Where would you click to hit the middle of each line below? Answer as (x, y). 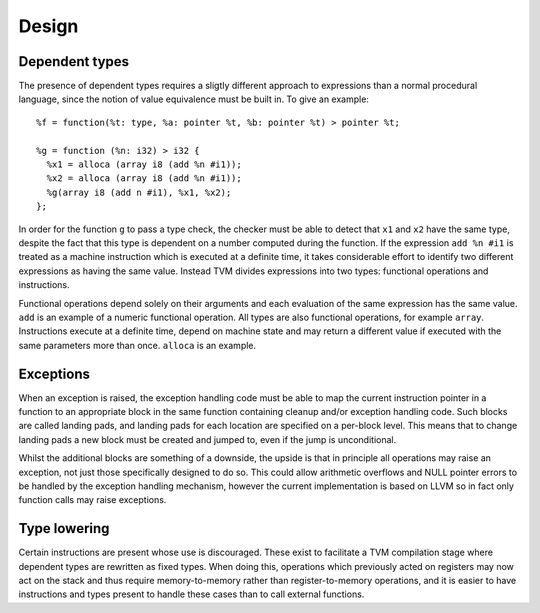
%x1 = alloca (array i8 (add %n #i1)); (144, 164)
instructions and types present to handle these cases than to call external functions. (191, 594)
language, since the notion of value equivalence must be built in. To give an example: (194, 99)
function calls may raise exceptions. (92, 500)
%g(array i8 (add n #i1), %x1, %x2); (139, 192)
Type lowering (64, 528)
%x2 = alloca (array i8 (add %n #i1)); (144, 178)
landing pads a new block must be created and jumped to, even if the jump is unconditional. (207, 439)
